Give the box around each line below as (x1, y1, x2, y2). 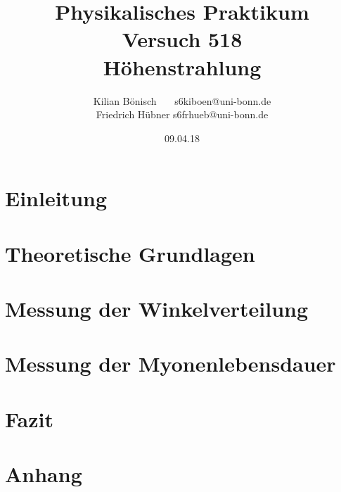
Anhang (5, 460, 82, 488)
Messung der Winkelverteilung (5, 294, 309, 323)
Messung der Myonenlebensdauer (5, 349, 336, 378)
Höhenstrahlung (103, 52, 262, 81)
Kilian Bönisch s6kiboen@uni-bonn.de (93, 93, 271, 108)
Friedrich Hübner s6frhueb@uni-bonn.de (96, 107, 269, 122)
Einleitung (5, 184, 108, 213)
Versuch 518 (122, 25, 243, 53)
